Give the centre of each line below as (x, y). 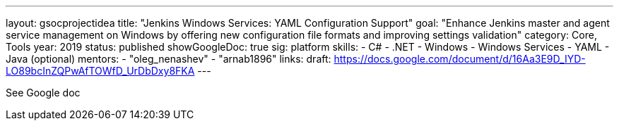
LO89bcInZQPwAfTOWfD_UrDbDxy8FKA (100, 71)
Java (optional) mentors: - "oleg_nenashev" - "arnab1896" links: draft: (169, 59)
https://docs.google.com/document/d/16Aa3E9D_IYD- (460, 59)
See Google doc (43, 93)
